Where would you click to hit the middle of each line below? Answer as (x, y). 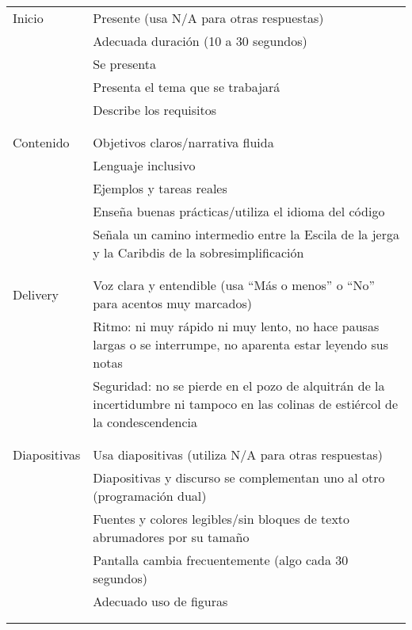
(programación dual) (150, 496)
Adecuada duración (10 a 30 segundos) (200, 41)
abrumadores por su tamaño (171, 537)
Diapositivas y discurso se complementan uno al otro (239, 477)
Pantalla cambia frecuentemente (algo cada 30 (221, 560)
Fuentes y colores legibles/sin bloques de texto (221, 519)
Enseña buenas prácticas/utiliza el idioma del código (239, 211)
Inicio (28, 18)
